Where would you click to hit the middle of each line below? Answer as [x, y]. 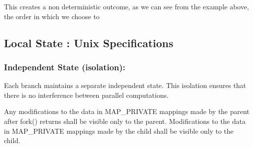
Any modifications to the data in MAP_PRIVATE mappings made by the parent [127, 111]
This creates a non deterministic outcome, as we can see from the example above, [126, 6]
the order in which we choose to [52, 16]
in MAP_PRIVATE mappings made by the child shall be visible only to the [119, 131]
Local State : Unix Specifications [89, 43]
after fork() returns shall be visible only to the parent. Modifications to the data [125, 121]
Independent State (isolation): [65, 67]
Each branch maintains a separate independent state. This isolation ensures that [125, 85]
